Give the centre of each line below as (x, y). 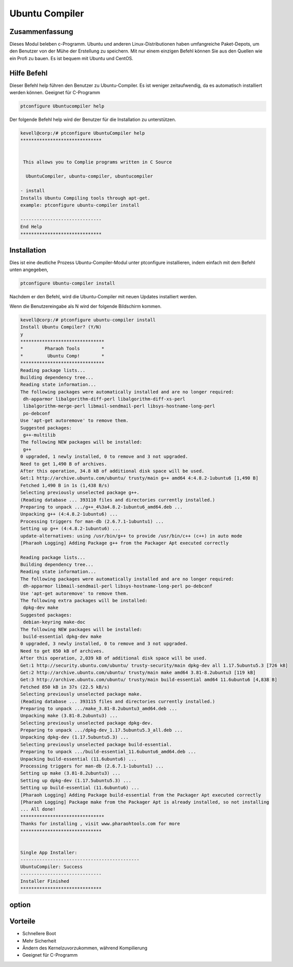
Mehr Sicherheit (39, 941)
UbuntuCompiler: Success (52, 867)
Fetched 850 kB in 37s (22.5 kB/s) (65, 687)
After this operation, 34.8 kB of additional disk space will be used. (112, 471)
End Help (31, 227)
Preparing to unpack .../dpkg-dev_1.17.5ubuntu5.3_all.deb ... (102, 730)
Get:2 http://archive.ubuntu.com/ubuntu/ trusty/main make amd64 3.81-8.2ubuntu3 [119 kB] (138, 672)
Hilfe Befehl (29, 73)
